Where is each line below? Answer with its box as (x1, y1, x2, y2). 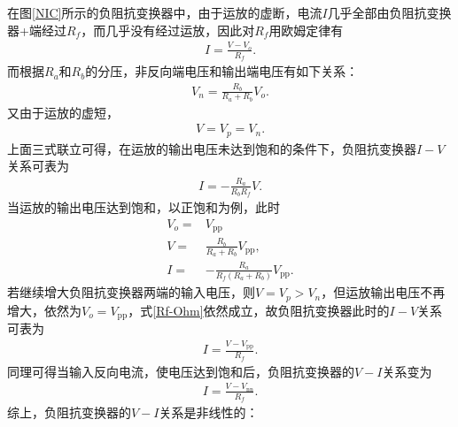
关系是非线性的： (159, 403, 259, 422)
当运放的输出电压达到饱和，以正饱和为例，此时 (7, 198, 280, 216)
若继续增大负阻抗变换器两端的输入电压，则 (7, 283, 255, 301)
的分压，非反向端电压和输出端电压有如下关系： (85, 62, 359, 80)
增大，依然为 (7, 301, 82, 319)
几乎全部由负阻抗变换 (327, 4, 452, 21)
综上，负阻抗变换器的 (7, 403, 131, 422)
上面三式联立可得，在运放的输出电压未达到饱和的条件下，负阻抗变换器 (7, 139, 416, 157)
